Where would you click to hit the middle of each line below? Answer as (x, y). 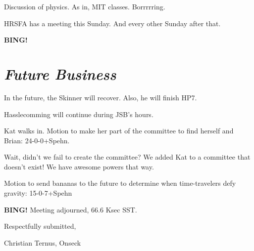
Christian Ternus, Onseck (43, 242)
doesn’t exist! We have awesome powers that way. (79, 166)
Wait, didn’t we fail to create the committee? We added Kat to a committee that (127, 157)
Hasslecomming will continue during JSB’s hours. (79, 114)
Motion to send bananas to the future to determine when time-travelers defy (120, 183)
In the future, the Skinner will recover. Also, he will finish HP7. (101, 97)
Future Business (60, 74)
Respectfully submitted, (40, 226)
